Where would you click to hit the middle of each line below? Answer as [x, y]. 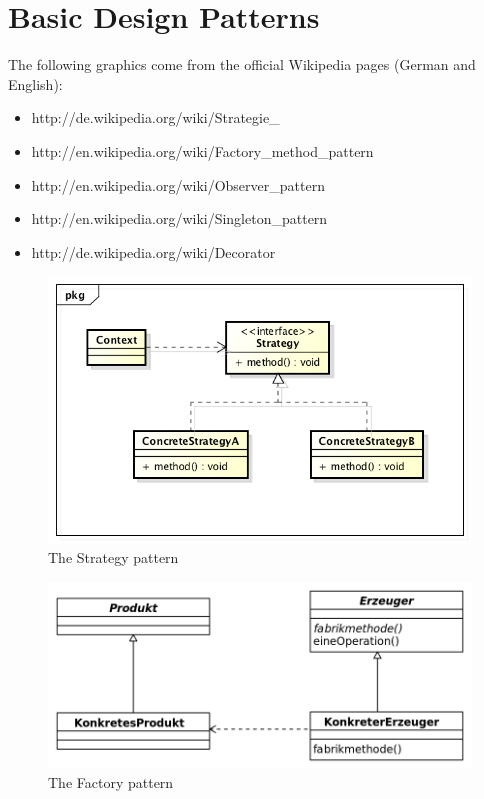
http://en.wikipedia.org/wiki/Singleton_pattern [179, 218]
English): [35, 83]
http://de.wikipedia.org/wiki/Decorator [153, 251]
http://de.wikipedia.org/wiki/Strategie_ [155, 117]
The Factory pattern [111, 782]
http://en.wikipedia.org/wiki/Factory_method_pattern [202, 150]
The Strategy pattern [113, 557]
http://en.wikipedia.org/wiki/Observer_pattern [178, 184]
